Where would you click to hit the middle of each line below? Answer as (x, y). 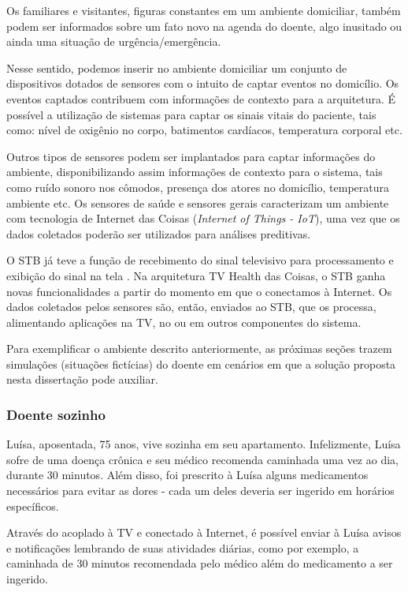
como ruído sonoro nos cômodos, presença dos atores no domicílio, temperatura (198, 187)
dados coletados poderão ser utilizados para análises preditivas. (159, 233)
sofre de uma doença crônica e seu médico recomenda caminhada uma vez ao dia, (202, 459)
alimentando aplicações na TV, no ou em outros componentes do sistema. (184, 322)
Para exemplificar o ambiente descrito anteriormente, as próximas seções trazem (199, 348)
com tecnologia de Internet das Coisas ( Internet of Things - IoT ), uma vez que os (203, 218)
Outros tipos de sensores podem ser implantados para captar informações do (191, 156)
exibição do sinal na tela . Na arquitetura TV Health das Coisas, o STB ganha (196, 275)
